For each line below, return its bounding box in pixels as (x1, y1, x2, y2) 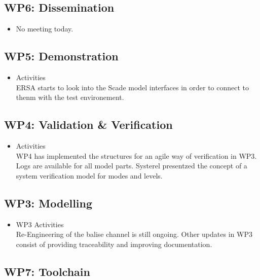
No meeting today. (16, 23, 73, 34)
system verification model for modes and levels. (16, 170, 163, 181)
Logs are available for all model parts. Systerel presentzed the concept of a (16, 160, 247, 171)
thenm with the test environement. (16, 92, 124, 102)
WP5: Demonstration (4, 48, 119, 64)
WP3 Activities (16, 219, 64, 229)
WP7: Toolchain (4, 263, 90, 279)
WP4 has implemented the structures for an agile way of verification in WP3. (16, 150, 257, 161)
